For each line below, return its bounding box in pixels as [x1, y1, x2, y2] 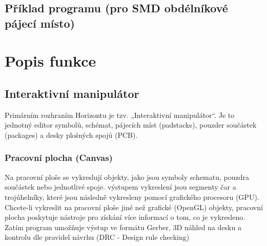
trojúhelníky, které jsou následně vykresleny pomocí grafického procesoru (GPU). [5, 191, 259, 202]
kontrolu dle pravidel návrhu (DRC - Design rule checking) [5, 232, 190, 242]
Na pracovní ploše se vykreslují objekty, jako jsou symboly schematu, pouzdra [5, 171, 249, 182]
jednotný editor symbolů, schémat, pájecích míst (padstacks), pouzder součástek [5, 119, 257, 130]
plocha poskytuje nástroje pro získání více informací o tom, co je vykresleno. [5, 212, 245, 222]
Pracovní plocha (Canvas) [5, 151, 113, 164]
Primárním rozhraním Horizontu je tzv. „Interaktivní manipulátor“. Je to [5, 109, 235, 120]
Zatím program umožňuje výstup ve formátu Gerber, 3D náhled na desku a [5, 221, 241, 232]
